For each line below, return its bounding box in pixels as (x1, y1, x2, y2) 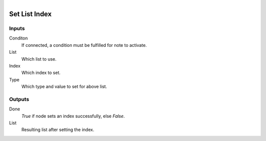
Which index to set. (21, 70, 61, 76)
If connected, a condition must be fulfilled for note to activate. (21, 42, 147, 48)
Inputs (9, 25, 25, 32)
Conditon (9, 35, 28, 41)
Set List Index (9, 10, 52, 18)
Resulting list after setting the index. (21, 127, 95, 133)
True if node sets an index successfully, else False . (21, 113, 125, 119)
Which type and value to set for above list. (21, 84, 107, 90)
